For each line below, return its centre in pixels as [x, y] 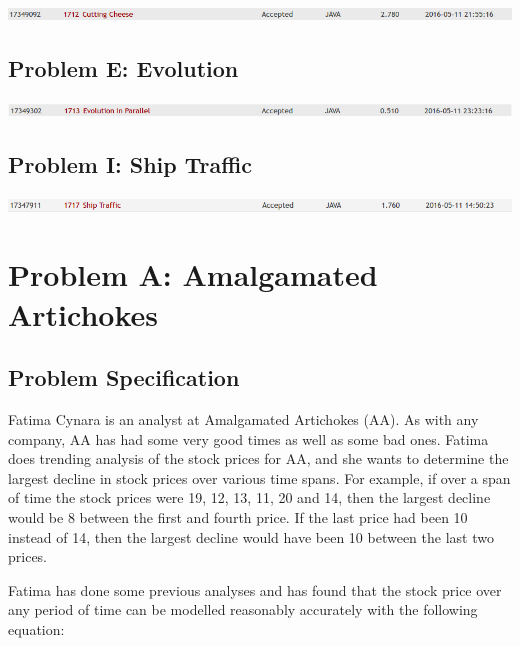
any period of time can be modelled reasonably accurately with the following [243, 609]
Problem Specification [124, 377]
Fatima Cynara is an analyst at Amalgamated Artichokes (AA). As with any [243, 418]
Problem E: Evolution [123, 67]
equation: [36, 628]
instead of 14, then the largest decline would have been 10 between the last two [251, 536]
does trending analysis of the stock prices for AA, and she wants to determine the [258, 458]
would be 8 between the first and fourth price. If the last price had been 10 [238, 516]
